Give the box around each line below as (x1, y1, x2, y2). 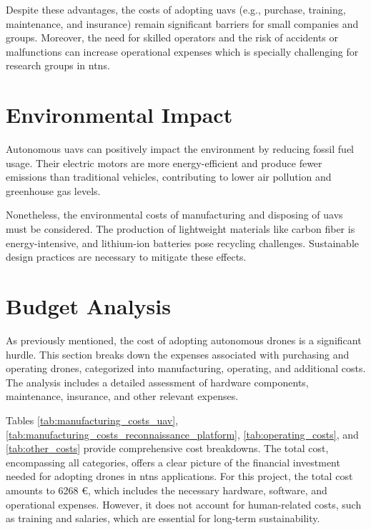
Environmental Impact (6, 100, 233, 129)
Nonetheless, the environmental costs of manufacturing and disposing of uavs (6, 207, 343, 222)
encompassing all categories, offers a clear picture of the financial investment (6, 454, 340, 469)
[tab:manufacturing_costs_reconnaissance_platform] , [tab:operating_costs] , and (6, 426, 359, 441)
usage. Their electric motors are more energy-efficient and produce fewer (6, 155, 322, 170)
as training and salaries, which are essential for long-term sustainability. (6, 511, 320, 526)
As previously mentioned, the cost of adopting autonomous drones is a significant (6, 332, 362, 347)
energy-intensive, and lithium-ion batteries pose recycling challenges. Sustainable (6, 235, 360, 250)
